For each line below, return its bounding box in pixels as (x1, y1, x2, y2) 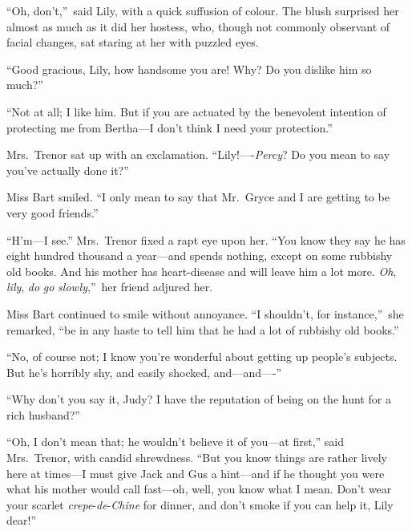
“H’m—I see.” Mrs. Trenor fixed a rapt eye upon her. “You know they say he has (6, 231, 406, 248)
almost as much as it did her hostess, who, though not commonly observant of (6, 18, 390, 34)
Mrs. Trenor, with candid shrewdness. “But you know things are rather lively (6, 449, 387, 466)
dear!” (6, 512, 36, 529)
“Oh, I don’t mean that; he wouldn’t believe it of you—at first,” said (6, 433, 344, 450)
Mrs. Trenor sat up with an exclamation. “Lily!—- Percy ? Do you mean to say (6, 146, 390, 163)
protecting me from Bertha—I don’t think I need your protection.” (6, 119, 333, 136)
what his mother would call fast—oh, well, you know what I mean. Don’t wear (6, 480, 392, 497)
